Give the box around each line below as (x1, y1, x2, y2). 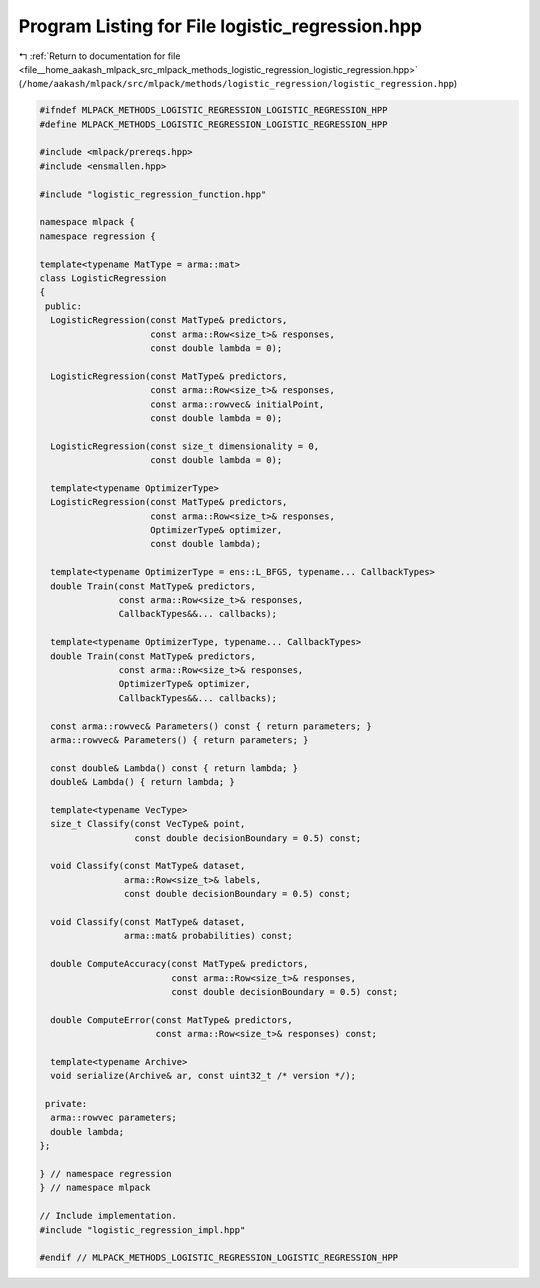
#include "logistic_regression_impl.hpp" (39, 1224, 246, 1235)
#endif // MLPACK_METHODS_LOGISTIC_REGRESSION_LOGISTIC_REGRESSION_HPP (39, 1252, 399, 1264)
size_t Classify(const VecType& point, (50, 818, 246, 830)
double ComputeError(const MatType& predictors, (50, 1014, 294, 1025)
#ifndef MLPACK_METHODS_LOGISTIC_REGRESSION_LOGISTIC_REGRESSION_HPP (39, 105, 388, 116)
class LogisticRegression (39, 273, 167, 284)
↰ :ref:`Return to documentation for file (18, 50, 181, 62)
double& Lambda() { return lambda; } (50, 776, 235, 788)
